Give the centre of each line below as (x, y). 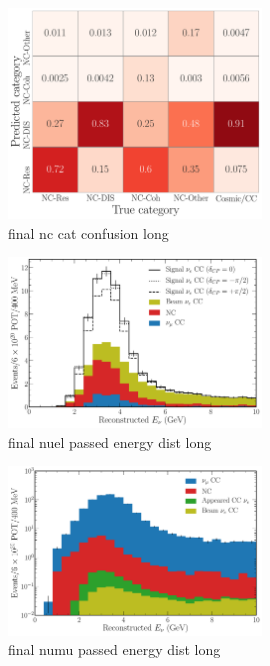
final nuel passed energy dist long (110, 441)
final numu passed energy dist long (114, 649)
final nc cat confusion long (88, 232)
